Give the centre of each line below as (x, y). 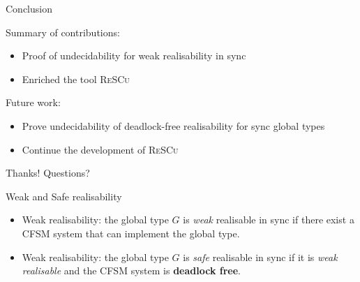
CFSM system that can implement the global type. (131, 233)
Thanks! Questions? (48, 173)
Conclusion (29, 8)
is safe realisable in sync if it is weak (260, 257)
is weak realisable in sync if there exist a (269, 220)
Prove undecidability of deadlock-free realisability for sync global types (173, 125)
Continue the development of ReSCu (100, 149)
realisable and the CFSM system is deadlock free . (131, 270)
